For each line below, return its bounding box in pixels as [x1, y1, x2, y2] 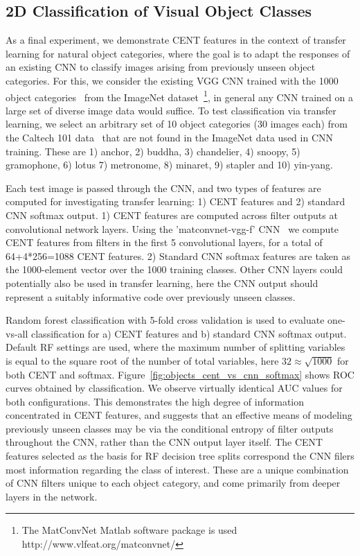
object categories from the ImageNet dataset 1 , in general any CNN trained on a [6, 87, 353, 104]
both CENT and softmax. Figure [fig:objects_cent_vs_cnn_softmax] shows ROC [6, 367, 354, 381]
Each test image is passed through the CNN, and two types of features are [6, 180, 321, 195]
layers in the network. [6, 489, 98, 503]
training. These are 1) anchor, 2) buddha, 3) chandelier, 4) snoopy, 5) [6, 144, 300, 158]
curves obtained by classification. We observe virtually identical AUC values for [6, 381, 343, 395]
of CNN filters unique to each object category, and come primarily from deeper [6, 476, 341, 490]
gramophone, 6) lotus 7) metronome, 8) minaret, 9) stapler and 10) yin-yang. [6, 157, 333, 172]
